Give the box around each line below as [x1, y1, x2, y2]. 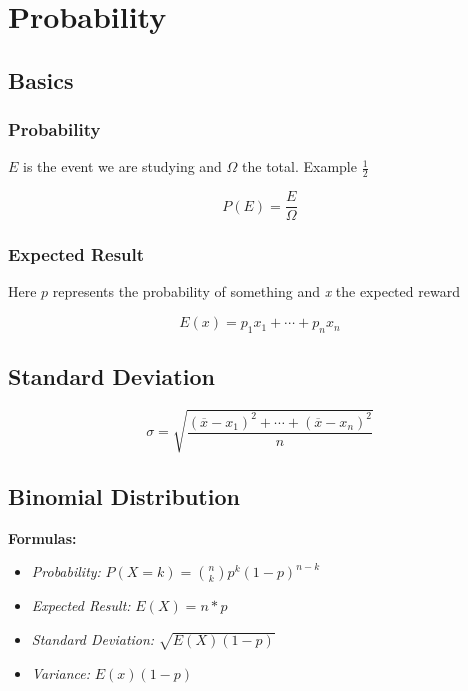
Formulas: [8, 527, 77, 548]
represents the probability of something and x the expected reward [52, 281, 460, 302]
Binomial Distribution [8, 481, 240, 512]
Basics [8, 64, 74, 95]
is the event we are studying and [23, 156, 222, 177]
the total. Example [242, 156, 357, 177]
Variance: [31, 662, 90, 683]
